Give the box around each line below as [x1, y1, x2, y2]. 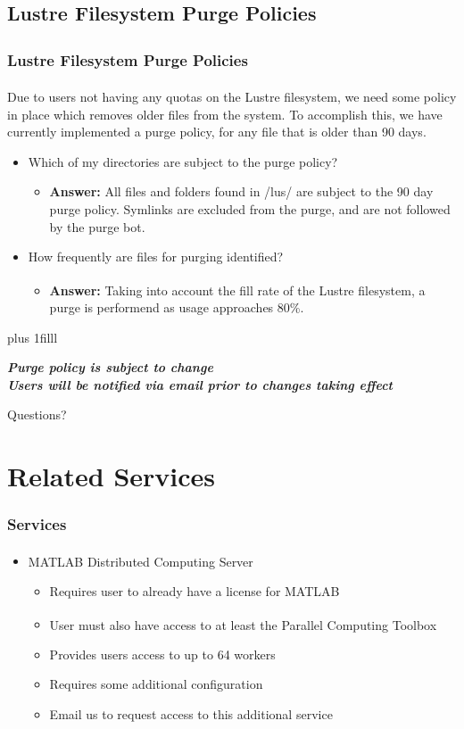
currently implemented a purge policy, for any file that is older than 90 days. [7, 122, 427, 141]
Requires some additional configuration [49, 675, 263, 693]
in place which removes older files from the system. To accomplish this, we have [7, 104, 443, 123]
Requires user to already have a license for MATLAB [49, 581, 340, 600]
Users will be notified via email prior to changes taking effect [7, 375, 393, 393]
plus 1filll [7, 327, 58, 346]
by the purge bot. [49, 217, 145, 236]
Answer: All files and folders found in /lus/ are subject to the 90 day [49, 182, 434, 201]
